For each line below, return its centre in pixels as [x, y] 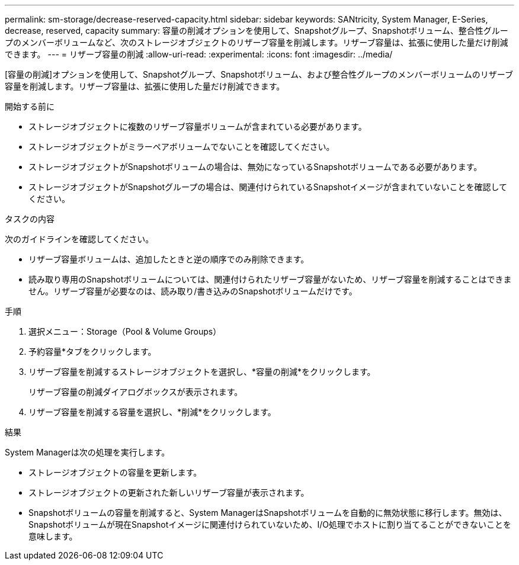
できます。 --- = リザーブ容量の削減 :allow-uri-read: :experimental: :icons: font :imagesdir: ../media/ [199, 54]
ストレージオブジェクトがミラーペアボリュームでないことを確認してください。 [182, 147]
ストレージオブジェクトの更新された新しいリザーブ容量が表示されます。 [169, 492]
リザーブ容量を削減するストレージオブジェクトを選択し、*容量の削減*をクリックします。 [202, 372]
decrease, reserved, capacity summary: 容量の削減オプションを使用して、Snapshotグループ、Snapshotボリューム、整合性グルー [257, 31]
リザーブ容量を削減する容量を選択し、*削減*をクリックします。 [152, 412]
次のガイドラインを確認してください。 [79, 239]
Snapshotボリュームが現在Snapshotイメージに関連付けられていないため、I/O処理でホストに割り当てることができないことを [270, 524]
